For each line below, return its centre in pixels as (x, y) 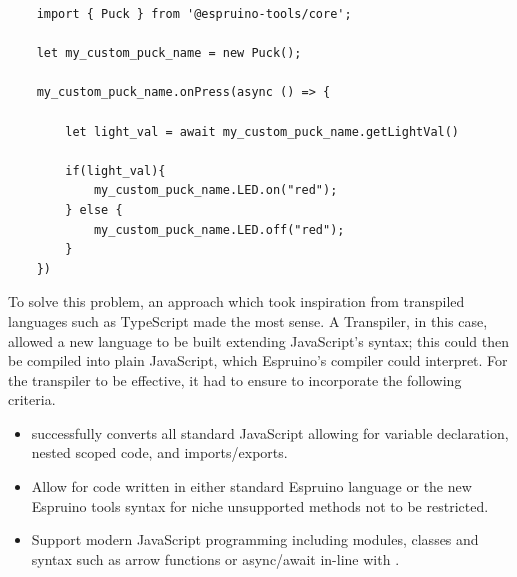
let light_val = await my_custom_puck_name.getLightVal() (262, 131)
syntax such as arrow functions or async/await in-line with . (215, 558)
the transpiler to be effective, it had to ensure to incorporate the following (235, 379)
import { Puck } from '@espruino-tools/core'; (194, 14)
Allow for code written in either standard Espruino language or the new (251, 486)
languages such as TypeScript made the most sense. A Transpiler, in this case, (248, 320)
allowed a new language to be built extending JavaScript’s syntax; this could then (258, 340)
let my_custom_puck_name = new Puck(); (169, 53)
